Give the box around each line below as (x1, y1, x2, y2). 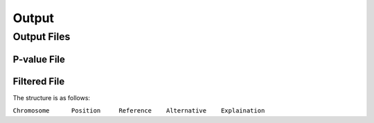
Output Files (12, 30, 71, 43)
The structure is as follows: (12, 93, 90, 102)
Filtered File (12, 75, 65, 87)
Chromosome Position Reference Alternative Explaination (12, 107, 265, 115)
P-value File (12, 53, 66, 65)
